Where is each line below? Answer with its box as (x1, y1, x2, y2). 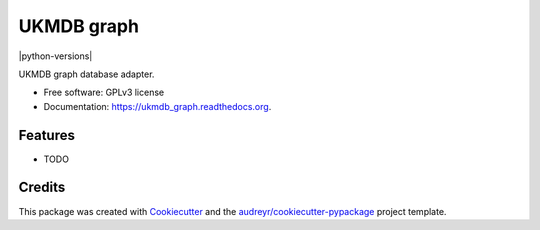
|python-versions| (18, 50, 93, 62)
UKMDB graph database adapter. (18, 68, 155, 80)
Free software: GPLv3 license (43, 86, 165, 99)
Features (18, 126, 75, 144)
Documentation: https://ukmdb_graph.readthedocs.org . (43, 100, 272, 112)
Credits (18, 179, 66, 196)
